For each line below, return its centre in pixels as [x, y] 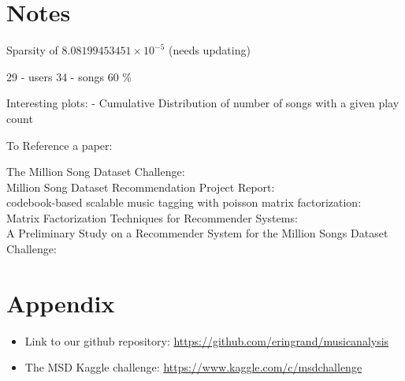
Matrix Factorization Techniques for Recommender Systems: [152, 217]
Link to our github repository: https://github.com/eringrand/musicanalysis [207, 340]
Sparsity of [32, 50]
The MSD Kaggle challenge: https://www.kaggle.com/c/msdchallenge [193, 367]
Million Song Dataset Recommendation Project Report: [141, 187]
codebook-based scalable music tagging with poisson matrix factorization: [184, 202]
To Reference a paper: [59, 145]
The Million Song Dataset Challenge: [96, 172]
